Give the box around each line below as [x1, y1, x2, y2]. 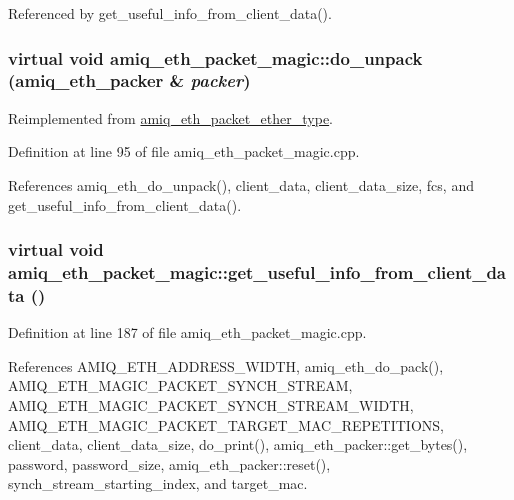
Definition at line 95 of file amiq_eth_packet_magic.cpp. [8, 141, 360, 162]
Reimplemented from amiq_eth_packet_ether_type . [8, 107, 334, 128]
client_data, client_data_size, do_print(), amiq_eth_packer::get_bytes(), [8, 434, 468, 455]
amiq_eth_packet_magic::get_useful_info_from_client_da [8, 259, 507, 284]
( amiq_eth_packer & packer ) [8, 68, 251, 93]
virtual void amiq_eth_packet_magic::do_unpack [8, 45, 423, 70]
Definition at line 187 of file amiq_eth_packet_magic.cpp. [8, 322, 367, 343]
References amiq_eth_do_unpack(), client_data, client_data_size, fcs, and [8, 174, 474, 195]
